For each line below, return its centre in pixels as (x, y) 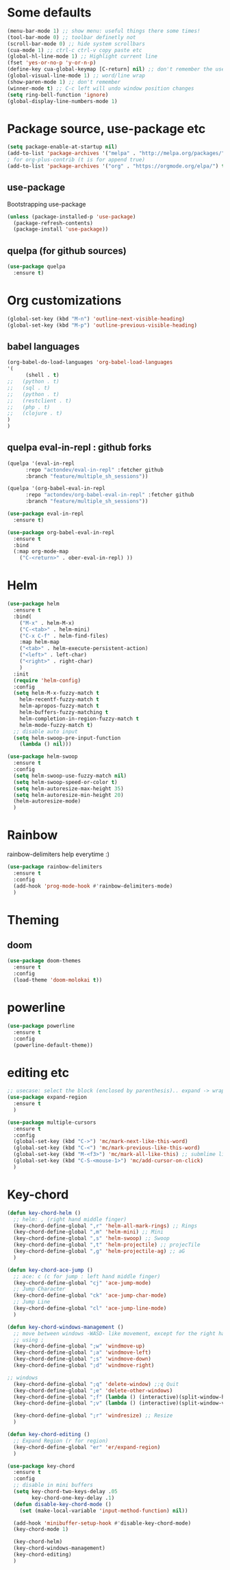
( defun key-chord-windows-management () (66, 1327)
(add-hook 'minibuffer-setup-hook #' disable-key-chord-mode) (102, 1523)
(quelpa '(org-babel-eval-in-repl (56, 489)
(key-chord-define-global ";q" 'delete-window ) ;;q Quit (96, 1384)
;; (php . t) (29, 407)
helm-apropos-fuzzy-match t (59, 706)
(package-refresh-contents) (53, 223)
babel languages (43, 346)
